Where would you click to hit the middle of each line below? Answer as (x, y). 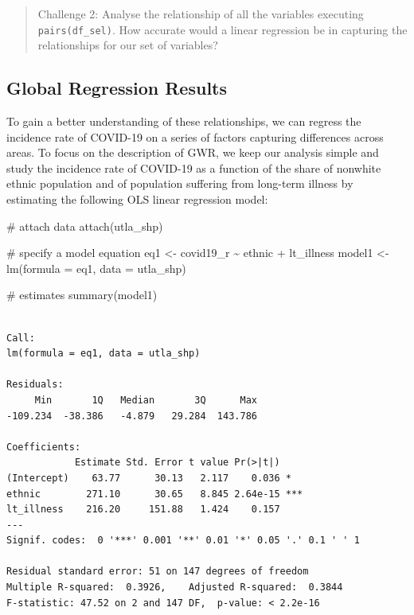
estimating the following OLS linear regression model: (137, 199)
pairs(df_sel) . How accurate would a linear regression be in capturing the (223, 29)
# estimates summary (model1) (82, 295)
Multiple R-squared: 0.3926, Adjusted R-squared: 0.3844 (175, 588)
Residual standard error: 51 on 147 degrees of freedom (158, 572)
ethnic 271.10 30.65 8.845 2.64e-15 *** (155, 494)
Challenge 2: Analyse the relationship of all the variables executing (201, 14)
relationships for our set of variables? (128, 45)
